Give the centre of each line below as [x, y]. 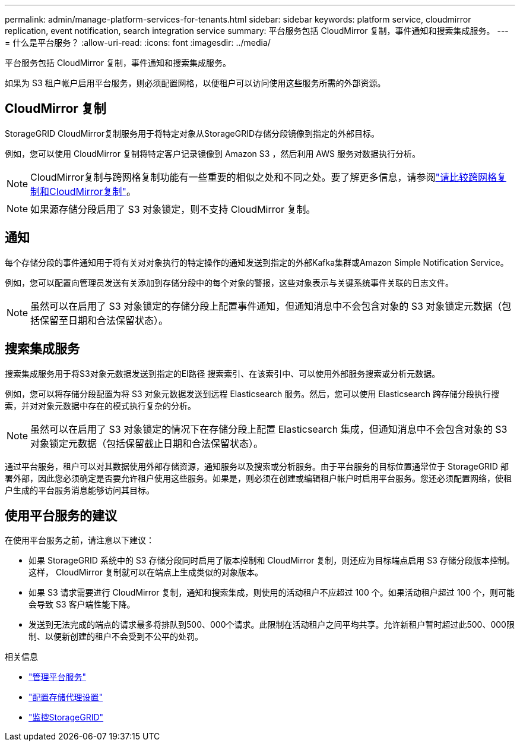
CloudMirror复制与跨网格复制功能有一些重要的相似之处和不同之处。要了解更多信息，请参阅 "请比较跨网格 [264, 177]
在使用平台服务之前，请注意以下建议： [80, 540]
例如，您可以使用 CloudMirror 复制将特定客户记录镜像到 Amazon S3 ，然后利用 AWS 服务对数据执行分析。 [213, 153]
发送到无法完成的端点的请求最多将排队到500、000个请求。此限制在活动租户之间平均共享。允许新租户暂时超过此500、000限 [272, 625]
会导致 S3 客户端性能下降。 [82, 605]
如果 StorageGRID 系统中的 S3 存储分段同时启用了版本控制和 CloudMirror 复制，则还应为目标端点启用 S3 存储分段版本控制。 [272, 561]
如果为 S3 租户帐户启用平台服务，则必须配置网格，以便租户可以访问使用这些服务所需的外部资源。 [195, 83]
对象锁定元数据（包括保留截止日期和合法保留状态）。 [147, 443]
